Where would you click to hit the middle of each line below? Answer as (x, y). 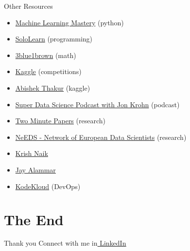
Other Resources (28, 6)
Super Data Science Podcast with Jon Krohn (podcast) (97, 104)
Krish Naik (32, 153)
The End (34, 220)
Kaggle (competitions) (48, 71)
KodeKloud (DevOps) (48, 186)
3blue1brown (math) (46, 55)
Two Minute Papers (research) (60, 121)
